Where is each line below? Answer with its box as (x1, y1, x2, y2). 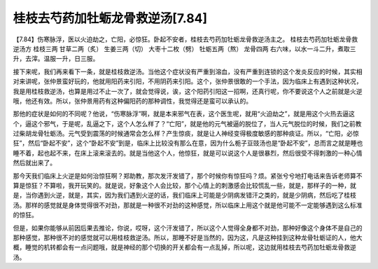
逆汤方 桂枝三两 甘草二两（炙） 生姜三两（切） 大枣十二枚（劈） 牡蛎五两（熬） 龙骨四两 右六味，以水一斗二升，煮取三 (13, 44, 356, 53)
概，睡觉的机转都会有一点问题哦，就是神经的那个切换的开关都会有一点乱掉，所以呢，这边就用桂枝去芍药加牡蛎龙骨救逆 (13, 243, 356, 251)
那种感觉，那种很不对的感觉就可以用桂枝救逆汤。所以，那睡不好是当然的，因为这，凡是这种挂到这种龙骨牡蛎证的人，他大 (13, 233, 363, 242)
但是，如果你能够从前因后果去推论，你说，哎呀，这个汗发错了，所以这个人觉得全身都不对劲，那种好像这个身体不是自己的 (13, 223, 363, 232)
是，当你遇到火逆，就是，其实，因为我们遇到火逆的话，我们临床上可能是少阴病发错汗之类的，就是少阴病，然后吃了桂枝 (13, 191, 356, 200)
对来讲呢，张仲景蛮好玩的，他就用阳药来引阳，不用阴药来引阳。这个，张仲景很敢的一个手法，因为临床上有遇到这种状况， (13, 77, 363, 85)
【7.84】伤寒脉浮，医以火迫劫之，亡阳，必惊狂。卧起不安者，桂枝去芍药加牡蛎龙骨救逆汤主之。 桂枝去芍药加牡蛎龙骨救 (13, 35, 358, 43)
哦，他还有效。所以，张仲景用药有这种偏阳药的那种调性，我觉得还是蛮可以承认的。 (13, 97, 252, 105)
